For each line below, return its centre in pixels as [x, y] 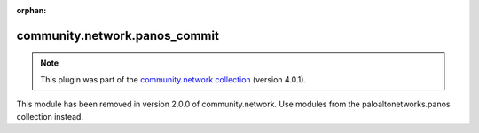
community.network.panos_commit [118, 35]
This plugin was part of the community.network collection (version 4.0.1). [173, 79]
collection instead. [50, 116]
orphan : [31, 10]
